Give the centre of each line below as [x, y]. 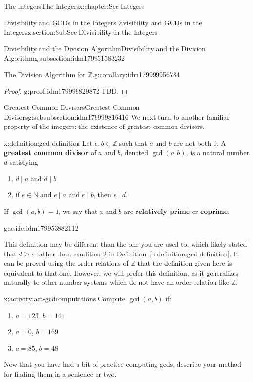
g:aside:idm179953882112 [41, 227]
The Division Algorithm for [45, 74]
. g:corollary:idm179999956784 [136, 74]
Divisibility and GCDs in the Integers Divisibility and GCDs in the [103, 22]
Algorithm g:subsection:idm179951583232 [64, 58]
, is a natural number [218, 152]
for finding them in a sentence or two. [60, 374]
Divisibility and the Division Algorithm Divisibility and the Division [105, 48]
